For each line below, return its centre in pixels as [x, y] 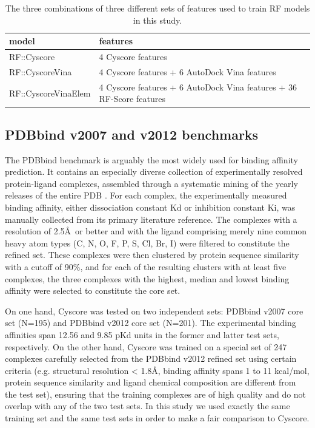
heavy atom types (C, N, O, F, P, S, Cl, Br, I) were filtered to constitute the [147, 243]
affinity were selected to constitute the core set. [93, 290]
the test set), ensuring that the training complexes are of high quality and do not [156, 394]
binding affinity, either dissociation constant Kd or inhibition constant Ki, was [150, 207]
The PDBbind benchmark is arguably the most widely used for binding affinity [151, 159]
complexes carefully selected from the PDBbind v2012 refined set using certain [151, 358]
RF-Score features [132, 99]
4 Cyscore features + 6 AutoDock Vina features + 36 [198, 87]
